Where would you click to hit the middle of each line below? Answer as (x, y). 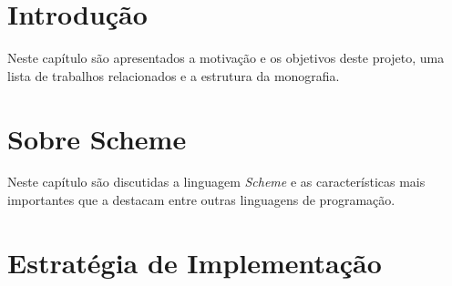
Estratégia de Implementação (195, 262)
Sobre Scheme (97, 138)
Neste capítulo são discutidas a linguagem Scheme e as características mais (216, 182)
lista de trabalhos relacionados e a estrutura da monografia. (174, 75)
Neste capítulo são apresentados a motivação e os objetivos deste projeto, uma (226, 58)
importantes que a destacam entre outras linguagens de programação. (201, 200)
